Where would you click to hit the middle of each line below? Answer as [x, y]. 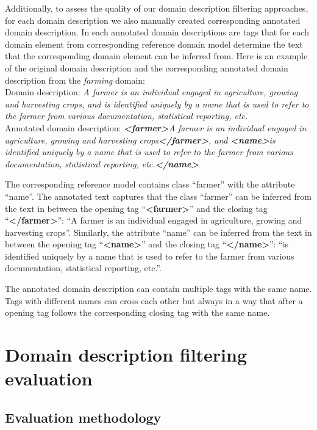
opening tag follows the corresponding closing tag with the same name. [137, 312]
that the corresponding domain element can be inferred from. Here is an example [156, 56]
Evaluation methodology [83, 417]
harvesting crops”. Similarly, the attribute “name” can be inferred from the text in [158, 232]
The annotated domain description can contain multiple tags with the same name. [158, 289]
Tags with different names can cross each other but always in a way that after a [154, 300]
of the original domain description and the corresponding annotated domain [147, 67]
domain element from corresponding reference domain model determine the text [154, 44]
